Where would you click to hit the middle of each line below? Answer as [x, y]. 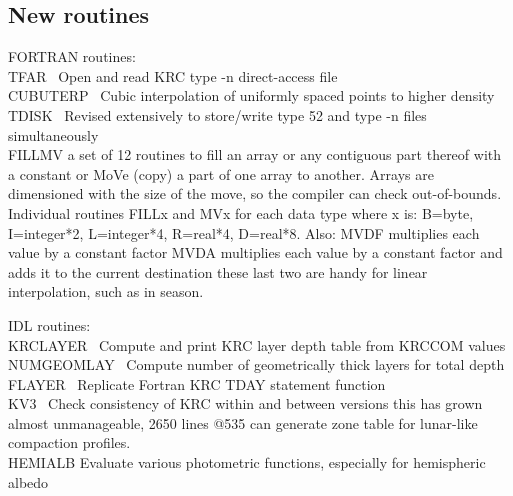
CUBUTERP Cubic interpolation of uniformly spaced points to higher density [251, 95]
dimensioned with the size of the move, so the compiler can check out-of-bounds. [255, 193]
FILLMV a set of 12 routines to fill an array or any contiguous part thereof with [255, 154]
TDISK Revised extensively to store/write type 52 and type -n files [217, 114]
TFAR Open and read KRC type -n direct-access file [173, 75]
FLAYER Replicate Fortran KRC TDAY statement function [197, 383]
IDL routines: [49, 324]
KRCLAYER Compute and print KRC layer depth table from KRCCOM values [257, 344]
